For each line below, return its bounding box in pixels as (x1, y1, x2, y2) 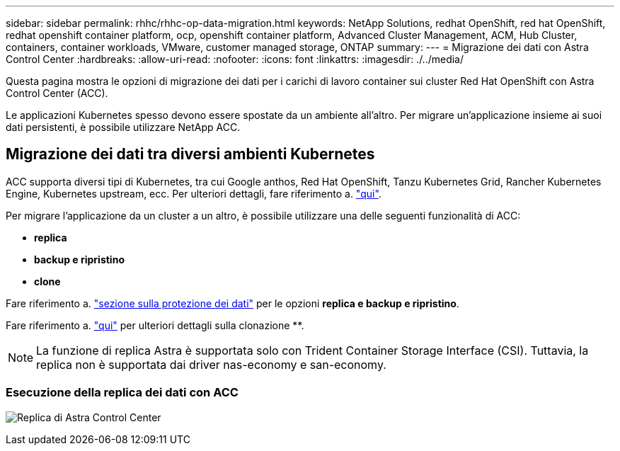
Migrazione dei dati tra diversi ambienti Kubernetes (6, 145, 375, 164)
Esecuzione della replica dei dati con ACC (6, 385, 239, 400)
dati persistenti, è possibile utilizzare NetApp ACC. (6, 121, 241, 133)
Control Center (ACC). (6, 87, 108, 99)
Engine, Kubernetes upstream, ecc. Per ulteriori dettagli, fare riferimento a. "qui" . (6, 187, 381, 200)
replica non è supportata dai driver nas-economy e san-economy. (36, 357, 386, 372)
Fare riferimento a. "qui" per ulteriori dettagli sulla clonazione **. (6, 319, 304, 331)
